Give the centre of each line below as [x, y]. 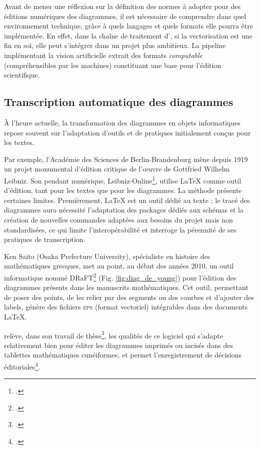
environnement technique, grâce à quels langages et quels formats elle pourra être [128, 26]
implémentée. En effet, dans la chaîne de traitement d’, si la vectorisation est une [128, 35]
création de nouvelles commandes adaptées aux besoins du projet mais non [118, 219]
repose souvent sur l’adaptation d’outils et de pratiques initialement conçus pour [127, 132]
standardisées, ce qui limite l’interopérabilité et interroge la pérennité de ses [120, 229]
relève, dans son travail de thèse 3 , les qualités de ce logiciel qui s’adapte [114, 334]
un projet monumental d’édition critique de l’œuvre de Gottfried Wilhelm [117, 169]
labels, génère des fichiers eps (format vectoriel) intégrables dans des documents [126, 307]
